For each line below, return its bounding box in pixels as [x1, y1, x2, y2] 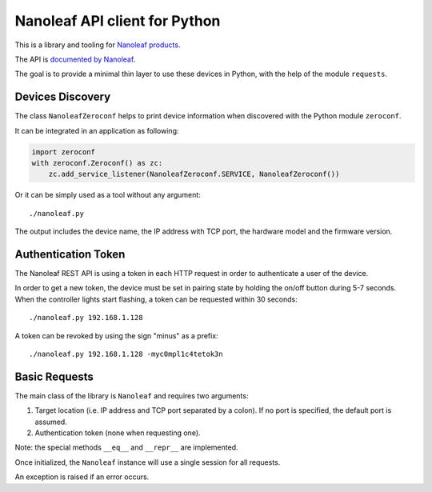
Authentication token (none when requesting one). [34, 428, 201, 438]
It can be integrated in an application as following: [14, 126, 179, 135]
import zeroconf [31, 147, 96, 156]
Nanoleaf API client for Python [14, 12, 221, 30]
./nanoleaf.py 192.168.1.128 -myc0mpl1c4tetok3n [29, 350, 223, 359]
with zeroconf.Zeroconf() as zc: [31, 158, 163, 167]
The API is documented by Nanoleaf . [14, 54, 136, 64]
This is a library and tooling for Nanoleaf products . [14, 40, 181, 50]
